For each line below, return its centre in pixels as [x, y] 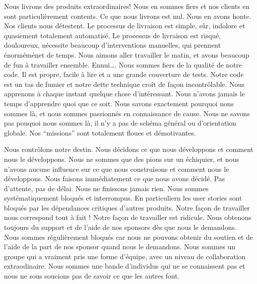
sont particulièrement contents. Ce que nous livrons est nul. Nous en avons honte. [128, 16]
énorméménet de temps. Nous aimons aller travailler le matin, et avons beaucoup [127, 54]
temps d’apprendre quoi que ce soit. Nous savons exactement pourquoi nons [119, 103]
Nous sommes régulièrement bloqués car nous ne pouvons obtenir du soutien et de [128, 237]
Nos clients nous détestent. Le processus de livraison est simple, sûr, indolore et [125, 26]
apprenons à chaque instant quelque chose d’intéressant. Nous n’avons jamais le [125, 94]
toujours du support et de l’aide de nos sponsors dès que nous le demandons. [120, 227]
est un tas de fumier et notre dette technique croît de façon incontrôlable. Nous [124, 84]
